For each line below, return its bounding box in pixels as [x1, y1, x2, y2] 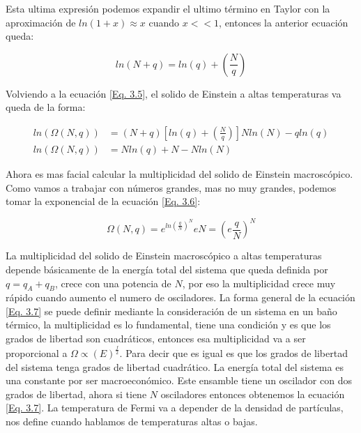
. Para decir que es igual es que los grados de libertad [119, 346, 348, 360]
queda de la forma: [6, 100, 86, 114]
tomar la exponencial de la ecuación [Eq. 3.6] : [6, 194, 201, 208]
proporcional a [6, 346, 68, 360]
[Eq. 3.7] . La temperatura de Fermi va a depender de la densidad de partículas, [6, 400, 344, 415]
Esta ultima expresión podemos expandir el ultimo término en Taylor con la [6, 1, 330, 15]
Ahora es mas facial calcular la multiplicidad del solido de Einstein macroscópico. [6, 167, 353, 181]
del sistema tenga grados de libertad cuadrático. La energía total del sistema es [6, 359, 344, 374]
